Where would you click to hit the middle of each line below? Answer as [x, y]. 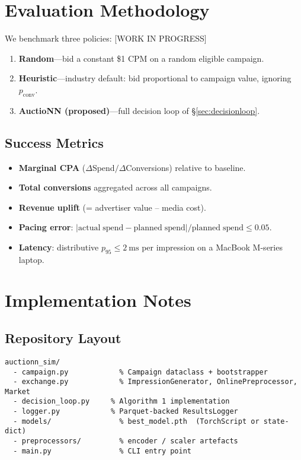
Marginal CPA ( [52, 167]
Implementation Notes [98, 300]
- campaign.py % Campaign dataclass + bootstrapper [140, 372]
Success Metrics [54, 142]
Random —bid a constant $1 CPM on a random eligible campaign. [141, 58]
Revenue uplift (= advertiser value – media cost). [112, 207]
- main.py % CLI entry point [102, 451]
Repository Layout [63, 338]
